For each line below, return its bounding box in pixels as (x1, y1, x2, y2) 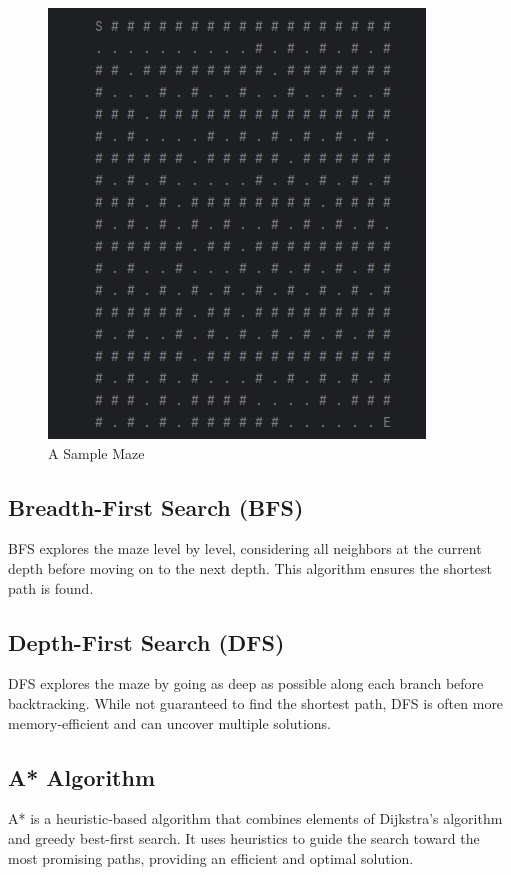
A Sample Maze (48, 442, 145, 463)
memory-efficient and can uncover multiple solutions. (8, 712, 331, 733)
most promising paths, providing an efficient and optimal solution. (8, 847, 414, 868)
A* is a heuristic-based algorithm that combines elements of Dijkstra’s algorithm (8, 808, 503, 829)
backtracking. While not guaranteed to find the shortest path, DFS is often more (8, 692, 504, 713)
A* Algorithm (8, 761, 156, 792)
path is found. (8, 577, 94, 598)
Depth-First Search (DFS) (8, 626, 285, 657)
